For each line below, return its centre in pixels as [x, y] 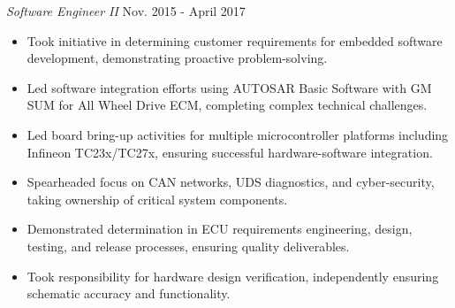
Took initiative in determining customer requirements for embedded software [235, 40]
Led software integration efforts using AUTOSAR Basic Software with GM [229, 87]
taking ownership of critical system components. [157, 199]
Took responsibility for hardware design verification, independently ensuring [233, 276]
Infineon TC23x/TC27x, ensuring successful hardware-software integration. [230, 152]
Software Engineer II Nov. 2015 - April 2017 [126, 11]
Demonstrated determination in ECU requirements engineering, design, [220, 229]
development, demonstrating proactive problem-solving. [177, 58]
